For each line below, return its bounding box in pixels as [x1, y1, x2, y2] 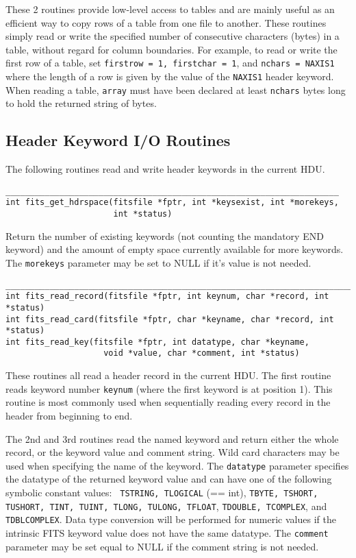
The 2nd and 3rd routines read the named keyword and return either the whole [5, 431, 339, 446]
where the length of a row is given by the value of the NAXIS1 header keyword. [5, 69, 334, 84]
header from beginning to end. [5, 408, 133, 422]
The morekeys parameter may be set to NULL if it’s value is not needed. [5, 255, 311, 269]
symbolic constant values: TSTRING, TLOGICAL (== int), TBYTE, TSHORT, [5, 485, 318, 500]
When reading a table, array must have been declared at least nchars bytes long [5, 82, 346, 97]
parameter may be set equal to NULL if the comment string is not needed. [5, 539, 319, 553]
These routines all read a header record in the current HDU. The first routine [5, 368, 331, 383]
